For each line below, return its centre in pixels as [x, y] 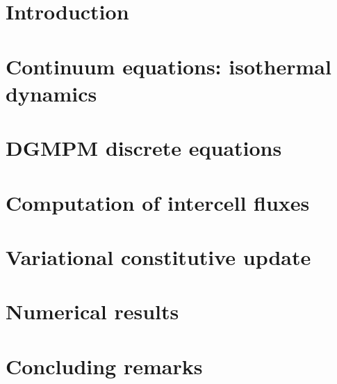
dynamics [51, 93]
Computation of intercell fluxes [158, 202]
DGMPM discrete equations [144, 148]
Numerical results [92, 311]
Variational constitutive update [158, 256]
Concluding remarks [104, 366]
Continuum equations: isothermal [168, 66]
